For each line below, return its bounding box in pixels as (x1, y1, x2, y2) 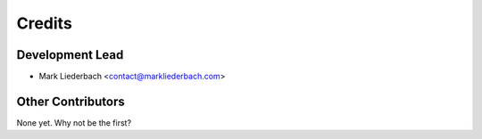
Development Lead (16, 47, 124, 62)
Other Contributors (16, 94, 125, 109)
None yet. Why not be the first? (16, 117, 132, 128)
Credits (16, 13, 73, 33)
